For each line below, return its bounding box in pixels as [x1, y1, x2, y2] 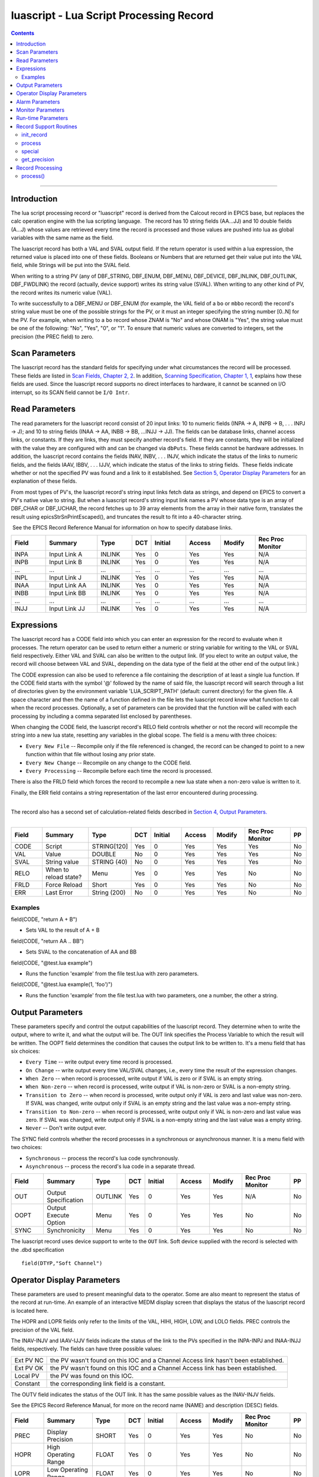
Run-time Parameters [16, 115, 68, 122]
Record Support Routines [16, 123, 77, 130]
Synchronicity [47, 1227, 86, 1235]
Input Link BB [49, 588, 86, 597]
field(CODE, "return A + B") [11, 916, 78, 923]
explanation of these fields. [11, 477, 77, 484]
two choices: [11, 1144, 43, 1151]
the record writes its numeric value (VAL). [11, 289, 112, 296]
